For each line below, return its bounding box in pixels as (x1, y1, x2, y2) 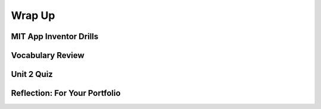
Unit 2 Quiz (11, 69, 53, 79)
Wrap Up (11, 9, 55, 22)
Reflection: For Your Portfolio (11, 88, 121, 98)
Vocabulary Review (11, 50, 84, 60)
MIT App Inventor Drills (11, 31, 99, 41)
